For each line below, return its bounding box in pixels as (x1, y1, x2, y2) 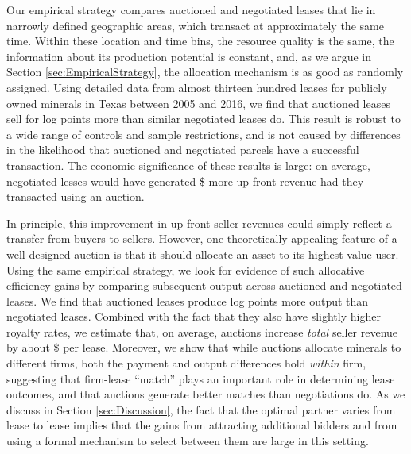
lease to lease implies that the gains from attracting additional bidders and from (6, 417, 397, 433)
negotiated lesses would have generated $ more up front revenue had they (6, 172, 364, 189)
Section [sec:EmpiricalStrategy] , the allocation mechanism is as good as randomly (6, 63, 404, 80)
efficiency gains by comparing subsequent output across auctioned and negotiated (6, 277, 402, 294)
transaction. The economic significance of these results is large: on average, (6, 156, 370, 173)
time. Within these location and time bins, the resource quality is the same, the (6, 33, 394, 49)
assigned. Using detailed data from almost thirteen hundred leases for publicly (6, 79, 387, 95)
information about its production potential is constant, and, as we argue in (6, 48, 371, 64)
